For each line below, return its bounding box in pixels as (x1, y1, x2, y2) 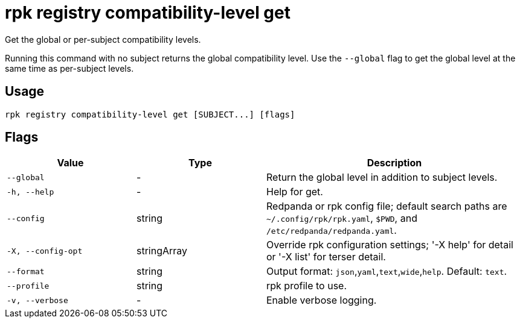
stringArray (136, 245, 188, 257)
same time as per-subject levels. (5, 63, 134, 74)
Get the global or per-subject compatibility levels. (5, 34, 201, 45)
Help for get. (266, 186, 323, 198)
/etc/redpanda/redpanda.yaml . (266, 224, 397, 237)
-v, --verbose (7, 295, 68, 305)
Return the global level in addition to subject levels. (266, 171, 498, 184)
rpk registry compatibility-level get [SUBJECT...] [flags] (5, 109, 295, 119)
